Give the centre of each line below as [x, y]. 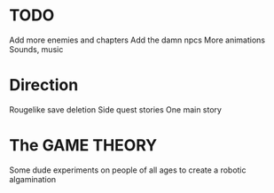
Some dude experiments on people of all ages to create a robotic [128, 170]
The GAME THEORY [83, 146]
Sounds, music [36, 49]
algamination [33, 179]
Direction [44, 85]
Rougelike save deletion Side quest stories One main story [115, 109]
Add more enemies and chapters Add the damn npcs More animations [137, 40]
